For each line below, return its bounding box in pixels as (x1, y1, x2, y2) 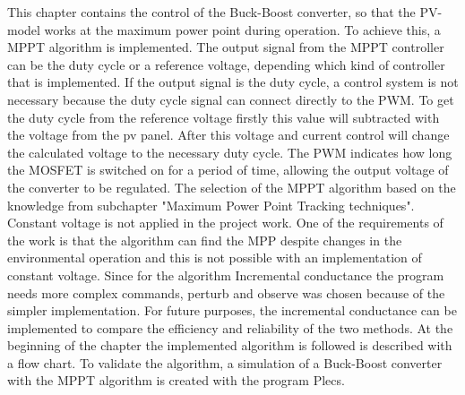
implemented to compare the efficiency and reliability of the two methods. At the (7, 318, 453, 337)
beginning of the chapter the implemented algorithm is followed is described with (7, 336, 452, 355)
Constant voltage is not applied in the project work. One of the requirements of (7, 213, 443, 232)
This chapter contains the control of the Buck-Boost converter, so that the (7, 3, 416, 21)
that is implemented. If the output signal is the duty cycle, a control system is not (7, 73, 459, 91)
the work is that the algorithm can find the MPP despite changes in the (7, 230, 402, 249)
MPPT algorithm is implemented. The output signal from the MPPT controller (7, 38, 444, 56)
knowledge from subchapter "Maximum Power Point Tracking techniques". (7, 195, 415, 214)
